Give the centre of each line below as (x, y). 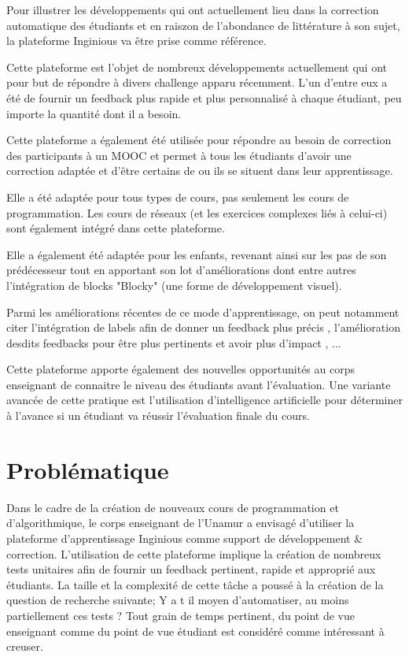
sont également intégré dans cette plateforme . (116, 228)
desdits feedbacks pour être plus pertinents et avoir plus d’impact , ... (174, 342)
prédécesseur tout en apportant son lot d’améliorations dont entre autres (181, 270)
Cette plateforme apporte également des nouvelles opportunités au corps (181, 369)
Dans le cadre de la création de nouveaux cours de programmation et (173, 507)
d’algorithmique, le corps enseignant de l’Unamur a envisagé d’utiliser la (181, 523)
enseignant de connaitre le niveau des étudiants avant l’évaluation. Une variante (199, 384)
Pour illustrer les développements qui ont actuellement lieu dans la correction (193, 9)
